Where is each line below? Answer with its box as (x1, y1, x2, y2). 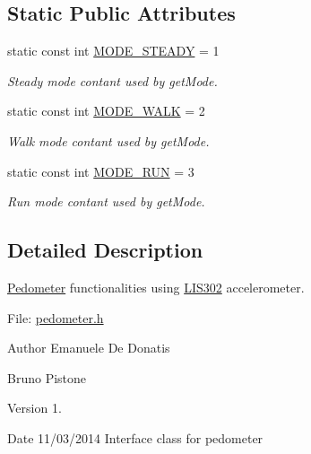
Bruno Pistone (7, 368, 87, 387)
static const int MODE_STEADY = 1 (7, 41, 220, 60)
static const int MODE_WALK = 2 (7, 101, 205, 120)
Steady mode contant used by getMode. (7, 71, 218, 90)
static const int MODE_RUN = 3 (7, 162, 194, 180)
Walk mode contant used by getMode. (7, 131, 210, 150)
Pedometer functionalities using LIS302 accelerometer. (7, 277, 305, 296)
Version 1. (7, 398, 62, 417)
